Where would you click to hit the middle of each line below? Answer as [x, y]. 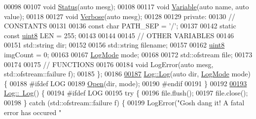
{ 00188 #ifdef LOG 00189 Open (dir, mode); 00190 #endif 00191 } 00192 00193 [126, 83]
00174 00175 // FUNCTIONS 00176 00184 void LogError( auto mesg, [109, 64]
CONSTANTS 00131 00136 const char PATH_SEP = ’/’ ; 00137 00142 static [120, 26]
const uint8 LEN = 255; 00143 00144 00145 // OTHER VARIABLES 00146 [119, 35]
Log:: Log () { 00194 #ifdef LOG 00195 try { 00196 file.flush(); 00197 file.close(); [126, 93]
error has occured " [33, 112]
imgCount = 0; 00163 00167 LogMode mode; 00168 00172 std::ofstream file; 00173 [128, 54]
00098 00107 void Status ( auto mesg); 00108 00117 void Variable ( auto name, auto [127, 6]
